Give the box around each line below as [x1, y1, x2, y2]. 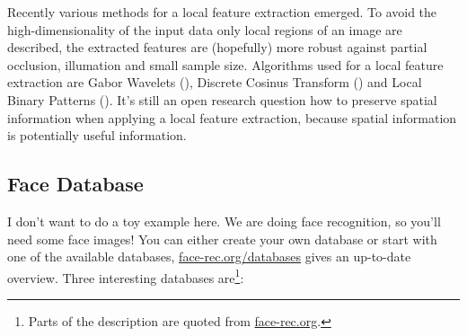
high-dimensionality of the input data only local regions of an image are [7, 20, 402, 39]
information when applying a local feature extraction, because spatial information [7, 108, 457, 127]
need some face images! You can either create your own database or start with [7, 229, 437, 248]
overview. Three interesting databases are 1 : [7, 265, 244, 287]
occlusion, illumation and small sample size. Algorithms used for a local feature [7, 55, 444, 74]
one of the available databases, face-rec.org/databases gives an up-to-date [7, 247, 411, 266]
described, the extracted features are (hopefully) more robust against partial [7, 38, 427, 57]
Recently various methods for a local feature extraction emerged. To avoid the [7, 3, 437, 21]
